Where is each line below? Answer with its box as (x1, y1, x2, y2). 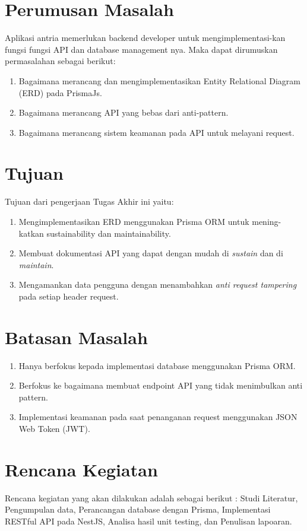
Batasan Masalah (5, 325, 148, 349)
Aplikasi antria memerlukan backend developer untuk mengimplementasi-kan (5, 31, 286, 44)
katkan (18, 227, 44, 239)
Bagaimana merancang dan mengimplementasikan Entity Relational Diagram (18, 74, 301, 87)
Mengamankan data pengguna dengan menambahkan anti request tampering (18, 278, 297, 291)
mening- (252, 215, 281, 227)
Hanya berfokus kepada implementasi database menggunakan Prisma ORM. (18, 359, 296, 371)
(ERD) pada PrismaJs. (18, 86, 102, 98)
